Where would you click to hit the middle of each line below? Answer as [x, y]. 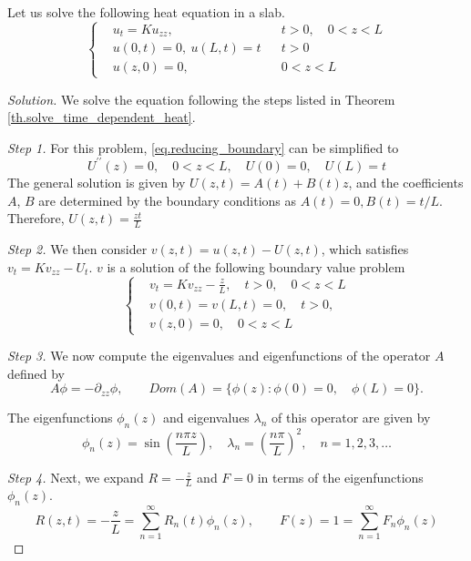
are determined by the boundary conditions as [167, 200]
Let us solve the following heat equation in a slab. [146, 12]
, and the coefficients [406, 182]
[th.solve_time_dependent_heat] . [102, 117]
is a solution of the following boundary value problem [256, 266]
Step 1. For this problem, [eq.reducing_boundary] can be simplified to [203, 147]
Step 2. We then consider [77, 248]
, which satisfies [365, 248]
